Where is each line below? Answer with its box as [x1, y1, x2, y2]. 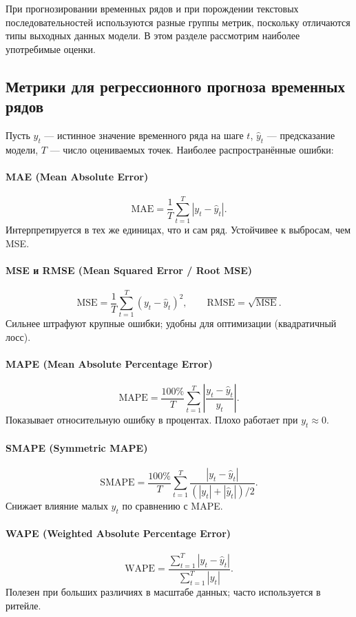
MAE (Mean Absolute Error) [6, 169, 149, 183]
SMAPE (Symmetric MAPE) [6, 440, 148, 454]
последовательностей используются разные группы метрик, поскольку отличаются [6, 14, 350, 29]
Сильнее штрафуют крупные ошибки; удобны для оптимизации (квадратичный [6, 316, 337, 331]
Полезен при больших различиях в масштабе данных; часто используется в [6, 585, 321, 599]
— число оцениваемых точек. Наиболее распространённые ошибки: [50, 142, 334, 156]
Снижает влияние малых [6, 498, 108, 512]
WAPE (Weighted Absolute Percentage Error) [6, 526, 231, 541]
